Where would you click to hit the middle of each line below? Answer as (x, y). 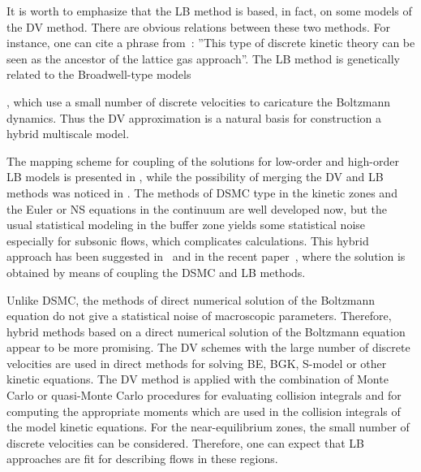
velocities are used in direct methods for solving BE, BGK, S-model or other (197, 363)
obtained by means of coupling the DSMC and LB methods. (156, 272)
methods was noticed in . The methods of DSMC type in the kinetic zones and (202, 192)
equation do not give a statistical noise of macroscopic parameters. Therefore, (199, 316)
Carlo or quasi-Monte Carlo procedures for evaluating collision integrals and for (204, 395)
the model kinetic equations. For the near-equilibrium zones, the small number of (208, 427)
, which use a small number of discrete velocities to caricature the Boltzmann (199, 101)
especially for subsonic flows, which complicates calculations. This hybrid (188, 240)
